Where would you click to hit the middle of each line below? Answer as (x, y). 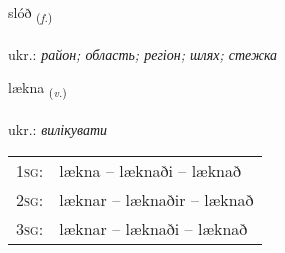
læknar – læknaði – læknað (153, 228)
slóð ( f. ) (30, 13)
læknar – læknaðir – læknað (156, 199)
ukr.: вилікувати (58, 129)
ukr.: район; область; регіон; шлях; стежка (143, 53)
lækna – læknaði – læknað (150, 170)
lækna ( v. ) (37, 89)
